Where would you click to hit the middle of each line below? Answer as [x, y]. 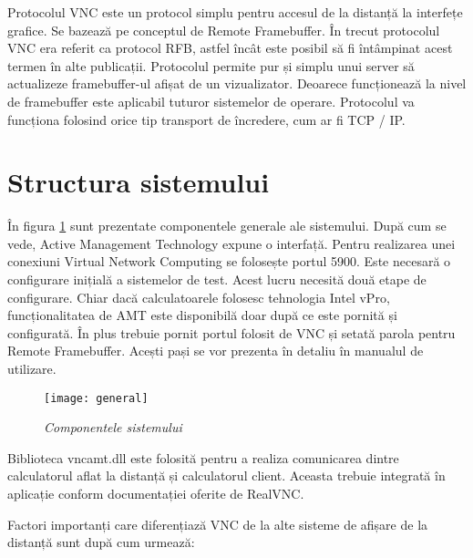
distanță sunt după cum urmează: [101, 542]
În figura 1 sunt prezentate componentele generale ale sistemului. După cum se [227, 226]
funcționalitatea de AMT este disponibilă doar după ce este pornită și [202, 315]
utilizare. [32, 369]
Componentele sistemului [113, 427]
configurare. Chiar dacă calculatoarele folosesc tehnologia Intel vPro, [199, 297]
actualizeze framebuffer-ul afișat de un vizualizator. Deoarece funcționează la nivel [237, 83]
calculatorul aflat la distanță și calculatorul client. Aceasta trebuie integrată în [226, 475]
